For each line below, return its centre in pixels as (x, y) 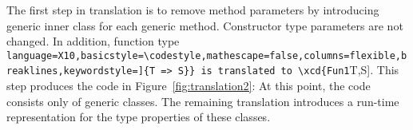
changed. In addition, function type (93, 41)
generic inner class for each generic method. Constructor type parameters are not (205, 25)
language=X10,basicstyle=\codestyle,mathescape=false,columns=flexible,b (207, 55)
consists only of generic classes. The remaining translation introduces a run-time (203, 101)
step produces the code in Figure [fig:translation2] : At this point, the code (189, 86)
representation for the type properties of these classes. (139, 117)
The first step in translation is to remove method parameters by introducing (193, 10)
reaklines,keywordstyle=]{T (81, 71)
